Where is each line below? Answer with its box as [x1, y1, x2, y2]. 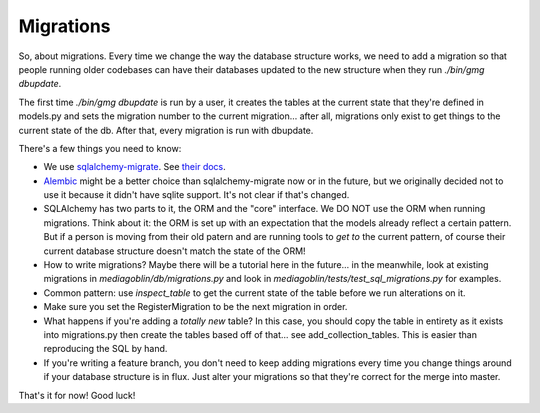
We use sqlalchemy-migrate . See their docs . [43, 161, 227, 173]
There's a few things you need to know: [18, 142, 182, 154]
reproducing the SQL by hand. [43, 343, 168, 355]
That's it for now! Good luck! [18, 389, 136, 401]
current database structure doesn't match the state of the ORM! [43, 245, 306, 257]
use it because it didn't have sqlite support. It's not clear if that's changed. [43, 189, 350, 201]
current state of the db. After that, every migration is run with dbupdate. [18, 124, 314, 136]
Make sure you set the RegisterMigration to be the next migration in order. [43, 301, 348, 313]
